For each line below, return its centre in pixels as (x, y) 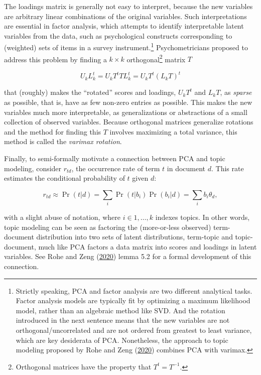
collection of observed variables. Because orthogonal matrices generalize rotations (129, 122)
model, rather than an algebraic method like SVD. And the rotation (120, 310)
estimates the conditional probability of (64, 178)
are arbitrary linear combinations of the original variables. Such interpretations (125, 16)
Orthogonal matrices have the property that (84, 366)
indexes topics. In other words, (203, 217)
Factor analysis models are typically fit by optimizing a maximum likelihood (133, 300)
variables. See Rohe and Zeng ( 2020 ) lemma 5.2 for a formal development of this (128, 256)
